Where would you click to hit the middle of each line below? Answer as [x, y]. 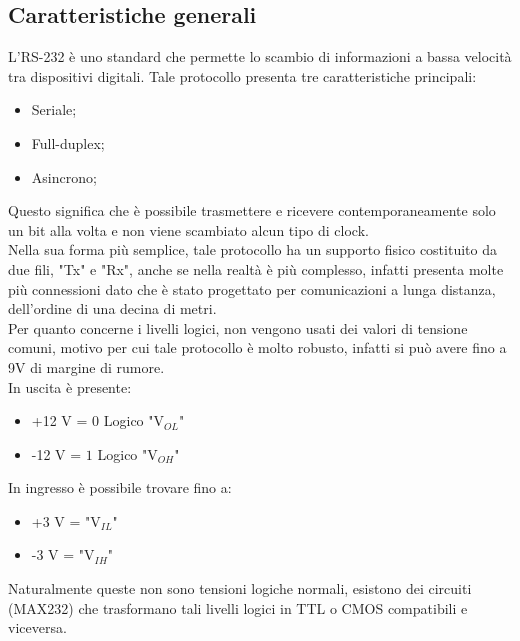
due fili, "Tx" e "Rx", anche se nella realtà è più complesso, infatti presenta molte [256, 268]
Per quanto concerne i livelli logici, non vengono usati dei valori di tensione [238, 327]
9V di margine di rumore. [86, 366]
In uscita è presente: [70, 386]
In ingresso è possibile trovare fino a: [120, 487]
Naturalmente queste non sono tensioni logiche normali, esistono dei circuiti [240, 588]
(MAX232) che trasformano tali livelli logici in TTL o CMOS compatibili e [238, 607]
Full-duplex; [68, 142]
